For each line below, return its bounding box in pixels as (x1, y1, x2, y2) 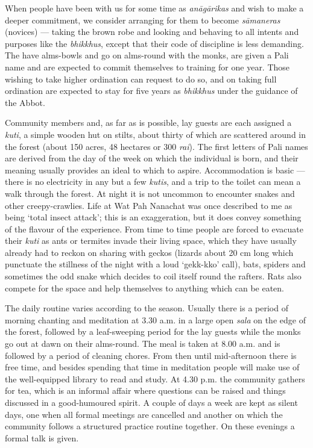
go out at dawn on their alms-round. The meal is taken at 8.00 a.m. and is (5, 337, 280, 350)
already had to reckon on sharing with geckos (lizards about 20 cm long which (5, 246, 294, 258)
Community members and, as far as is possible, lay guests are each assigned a (5, 116, 292, 129)
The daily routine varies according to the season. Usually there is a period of (5, 302, 288, 314)
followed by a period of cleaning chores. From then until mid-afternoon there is (5, 349, 297, 361)
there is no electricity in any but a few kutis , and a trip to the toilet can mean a (5, 175, 301, 188)
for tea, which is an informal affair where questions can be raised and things (5, 384, 286, 397)
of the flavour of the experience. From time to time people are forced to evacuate (5, 222, 304, 235)
